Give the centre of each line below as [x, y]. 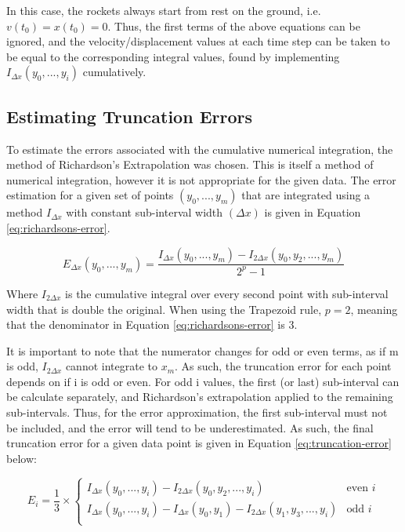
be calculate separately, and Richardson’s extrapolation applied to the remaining [200, 397]
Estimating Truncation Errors [129, 116]
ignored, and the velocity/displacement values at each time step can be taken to [198, 41]
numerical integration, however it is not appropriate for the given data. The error [201, 179]
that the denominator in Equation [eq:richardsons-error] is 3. [152, 324]
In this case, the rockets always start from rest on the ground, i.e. [164, 10]
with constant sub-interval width [145, 212]
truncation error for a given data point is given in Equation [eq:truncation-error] [199, 443]
